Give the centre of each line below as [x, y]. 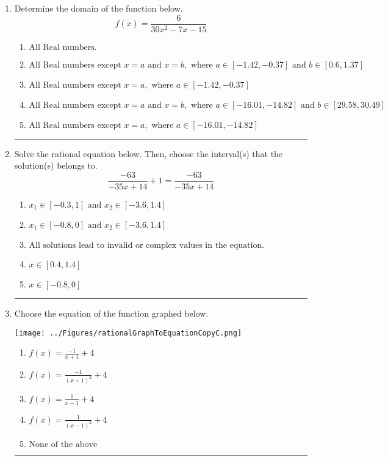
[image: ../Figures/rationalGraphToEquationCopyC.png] [128, 333]
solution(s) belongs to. [56, 165]
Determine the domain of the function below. [99, 8]
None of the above [63, 444]
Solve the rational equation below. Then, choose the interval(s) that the [149, 153]
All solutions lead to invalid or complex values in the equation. [147, 245]
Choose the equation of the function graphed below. [111, 313]
